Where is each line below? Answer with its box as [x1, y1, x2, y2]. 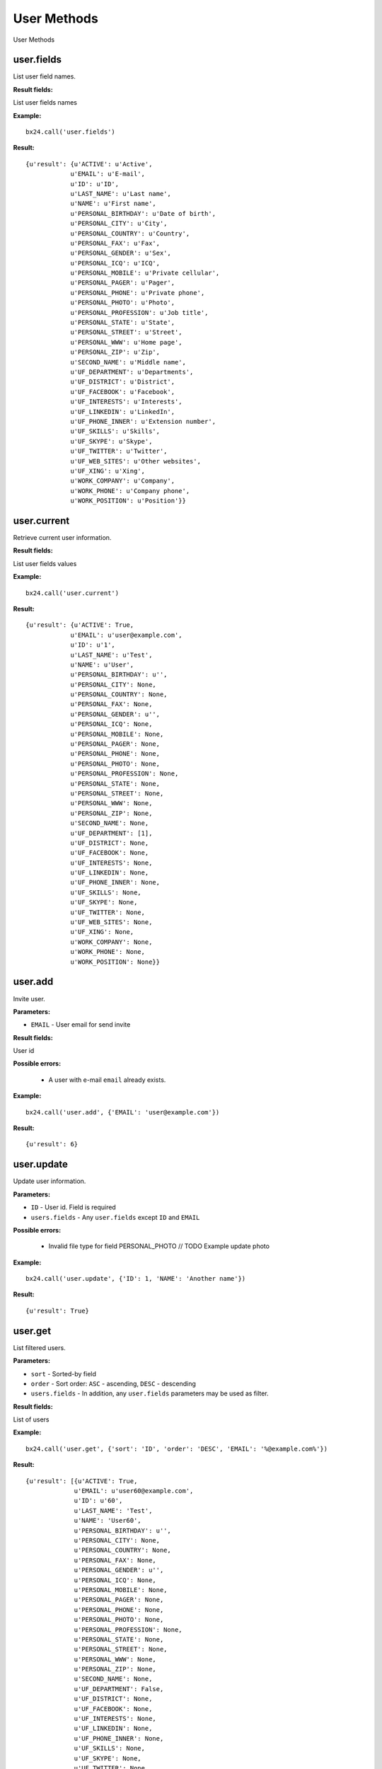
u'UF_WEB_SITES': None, [70, 918, 153, 926]
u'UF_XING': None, [70, 928, 134, 936]
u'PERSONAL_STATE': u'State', [70, 318, 175, 327]
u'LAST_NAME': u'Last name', [70, 190, 171, 197]
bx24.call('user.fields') [25, 128, 116, 136]
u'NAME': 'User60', [74, 1516, 141, 1525]
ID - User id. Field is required [30, 1203, 116, 1211]
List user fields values [13, 559, 77, 567]
